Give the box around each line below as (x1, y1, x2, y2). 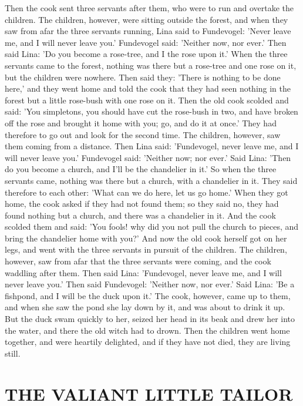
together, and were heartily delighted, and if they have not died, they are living (5, 335, 291, 348)
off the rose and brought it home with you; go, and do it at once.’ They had (5, 116, 277, 129)
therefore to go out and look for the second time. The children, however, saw (5, 128, 281, 140)
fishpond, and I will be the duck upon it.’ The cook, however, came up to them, (5, 289, 291, 301)
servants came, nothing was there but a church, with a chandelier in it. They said (5, 174, 298, 186)
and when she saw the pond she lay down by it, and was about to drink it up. (5, 301, 285, 313)
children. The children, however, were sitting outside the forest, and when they (5, 13, 288, 25)
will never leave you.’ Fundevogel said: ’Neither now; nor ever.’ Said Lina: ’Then (5, 151, 291, 163)
